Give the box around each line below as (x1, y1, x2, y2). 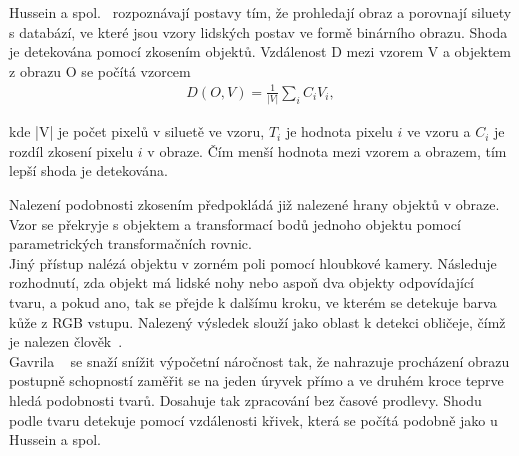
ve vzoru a (407, 121, 471, 142)
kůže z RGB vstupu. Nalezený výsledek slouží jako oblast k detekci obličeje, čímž (9, 311, 506, 332)
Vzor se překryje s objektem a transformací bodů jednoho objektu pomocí (9, 213, 461, 234)
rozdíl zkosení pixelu (9, 140, 134, 161)
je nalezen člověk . (9, 331, 123, 352)
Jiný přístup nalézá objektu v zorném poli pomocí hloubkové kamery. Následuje (9, 252, 497, 273)
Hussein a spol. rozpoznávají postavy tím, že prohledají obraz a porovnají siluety (9, 2, 512, 22)
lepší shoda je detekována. (9, 160, 168, 181)
